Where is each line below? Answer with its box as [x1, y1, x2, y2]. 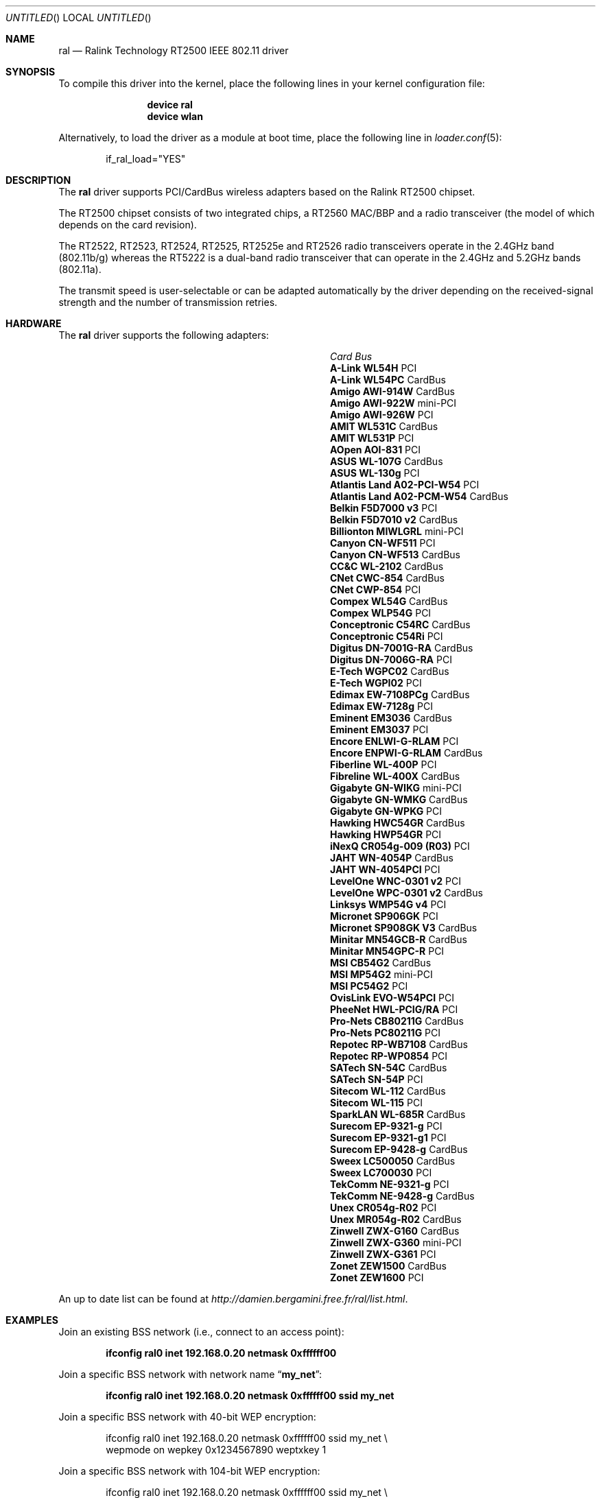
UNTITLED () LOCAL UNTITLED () [5, 12, 152, 23]
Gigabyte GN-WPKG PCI [330, 805, 443, 817]
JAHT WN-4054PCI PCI [330, 864, 440, 875]
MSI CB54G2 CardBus [330, 957, 432, 968]
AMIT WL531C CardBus [330, 420, 438, 432]
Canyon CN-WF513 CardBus [330, 549, 460, 560]
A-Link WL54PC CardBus [330, 374, 446, 385]
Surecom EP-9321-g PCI [330, 1120, 443, 1132]
